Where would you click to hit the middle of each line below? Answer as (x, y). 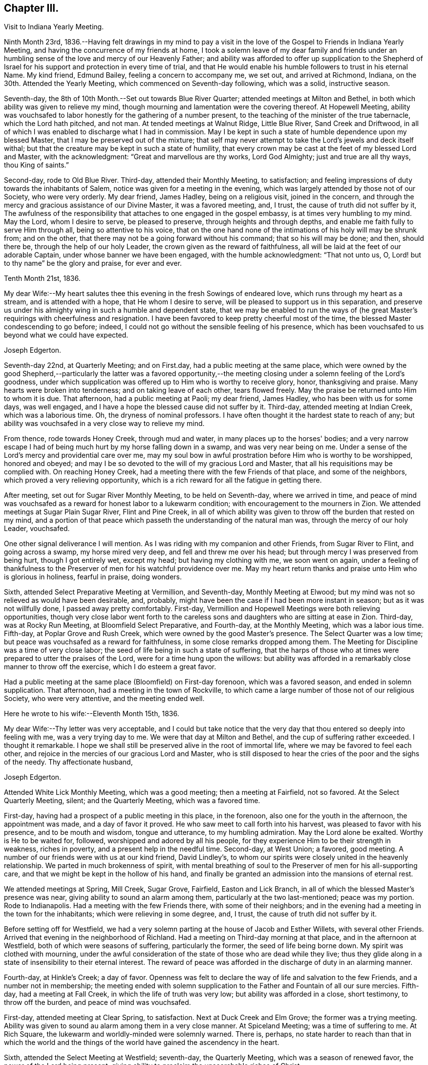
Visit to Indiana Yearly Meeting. (54, 27)
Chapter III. (32, 8)
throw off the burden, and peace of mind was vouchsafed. (97, 1002)
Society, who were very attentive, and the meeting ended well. (104, 699)
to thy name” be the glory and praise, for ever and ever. (93, 263)
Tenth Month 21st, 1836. (42, 278)
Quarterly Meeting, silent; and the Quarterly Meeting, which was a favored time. (132, 801)
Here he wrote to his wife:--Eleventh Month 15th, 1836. (92, 714)
